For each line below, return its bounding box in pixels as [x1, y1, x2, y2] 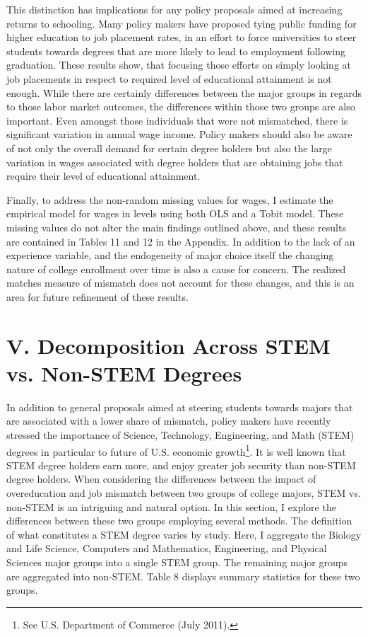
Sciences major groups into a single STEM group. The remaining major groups [6, 554, 348, 569]
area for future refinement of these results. [6, 289, 189, 304]
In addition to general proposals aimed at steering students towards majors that [6, 399, 353, 414]
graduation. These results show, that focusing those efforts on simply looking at [6, 57, 352, 72]
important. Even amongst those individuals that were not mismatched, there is [6, 113, 348, 127]
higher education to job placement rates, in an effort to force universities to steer [6, 30, 357, 45]
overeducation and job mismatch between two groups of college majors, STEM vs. [6, 486, 361, 500]
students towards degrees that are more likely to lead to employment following [6, 43, 345, 58]
